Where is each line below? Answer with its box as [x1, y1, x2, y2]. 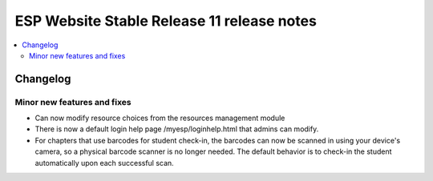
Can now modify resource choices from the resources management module [34, 113, 285, 123]
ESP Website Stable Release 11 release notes [14, 12, 317, 30]
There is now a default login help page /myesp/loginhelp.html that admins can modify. [34, 124, 319, 134]
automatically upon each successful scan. [34, 158, 174, 167]
